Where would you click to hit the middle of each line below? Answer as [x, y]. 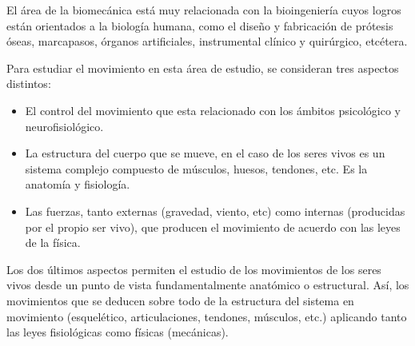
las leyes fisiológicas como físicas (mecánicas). [118, 332]
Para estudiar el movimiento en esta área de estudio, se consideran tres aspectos [203, 68]
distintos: [29, 84]
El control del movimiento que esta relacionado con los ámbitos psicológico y [213, 110]
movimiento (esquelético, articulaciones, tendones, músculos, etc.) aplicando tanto [207, 316]
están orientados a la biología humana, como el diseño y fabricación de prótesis [200, 25]
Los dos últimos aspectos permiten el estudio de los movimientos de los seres [194, 269]
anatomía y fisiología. [78, 184]
